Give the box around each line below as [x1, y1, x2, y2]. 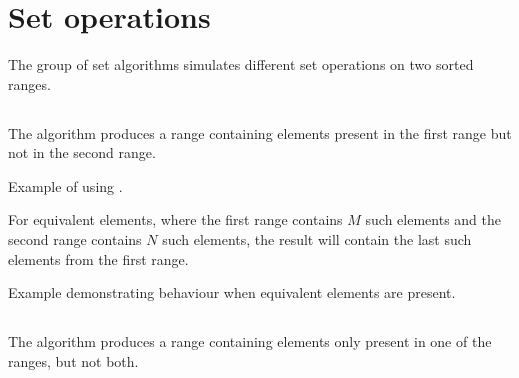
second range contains [8, 229, 142, 250]
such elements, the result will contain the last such [162, 229, 472, 250]
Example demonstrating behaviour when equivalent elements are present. [8, 282, 456, 303]
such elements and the [365, 209, 502, 230]
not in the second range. [8, 142, 156, 163]
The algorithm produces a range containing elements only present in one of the [8, 331, 492, 352]
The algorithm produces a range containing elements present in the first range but [8, 122, 512, 143]
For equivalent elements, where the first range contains [8, 209, 343, 230]
